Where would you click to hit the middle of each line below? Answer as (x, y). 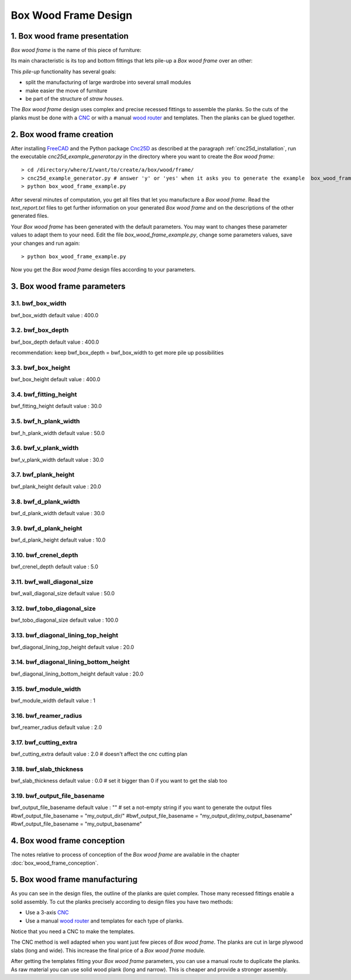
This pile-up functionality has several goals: (63, 71)
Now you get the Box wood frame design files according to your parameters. (103, 270)
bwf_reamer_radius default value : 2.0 (56, 727)
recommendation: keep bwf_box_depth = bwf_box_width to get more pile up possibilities (117, 353)
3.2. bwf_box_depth (40, 330)
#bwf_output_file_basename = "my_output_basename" (77, 824)
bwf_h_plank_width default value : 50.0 (58, 433)
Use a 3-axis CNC (47, 913)
